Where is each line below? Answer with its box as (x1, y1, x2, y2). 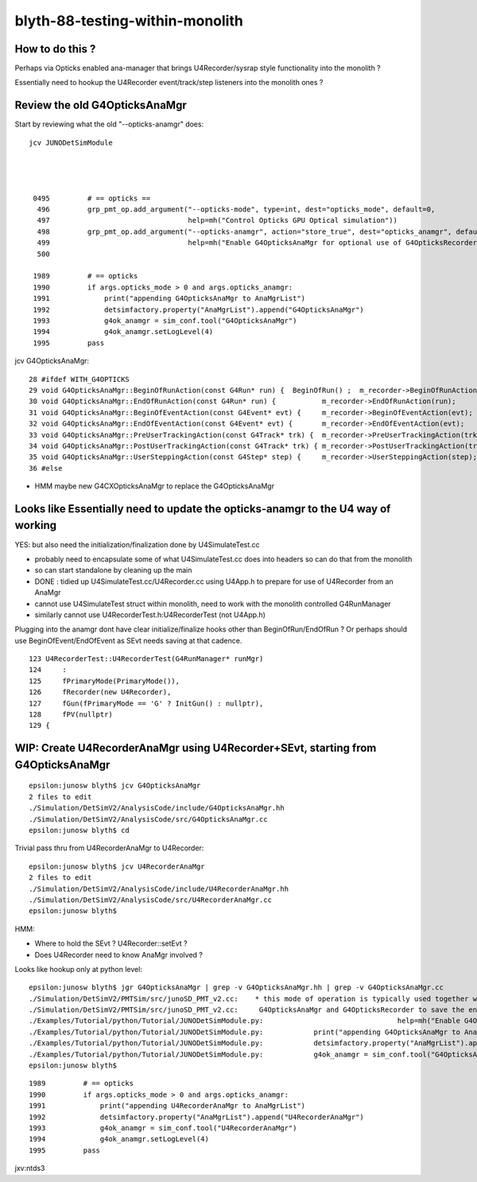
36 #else (29, 464, 63, 472)
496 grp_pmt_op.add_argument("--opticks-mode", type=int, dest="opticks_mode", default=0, (37, 205, 436, 214)
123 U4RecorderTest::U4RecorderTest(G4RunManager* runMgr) (29, 655, 264, 663)
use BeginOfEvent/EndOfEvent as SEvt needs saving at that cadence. (14, 636, 242, 645)
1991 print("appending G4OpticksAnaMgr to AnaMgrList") (33, 294, 306, 303)
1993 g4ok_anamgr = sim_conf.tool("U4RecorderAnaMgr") (29, 1123, 297, 1133)
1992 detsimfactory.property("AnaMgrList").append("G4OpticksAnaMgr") (33, 305, 365, 314)
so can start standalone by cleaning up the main (34, 566, 192, 575)
